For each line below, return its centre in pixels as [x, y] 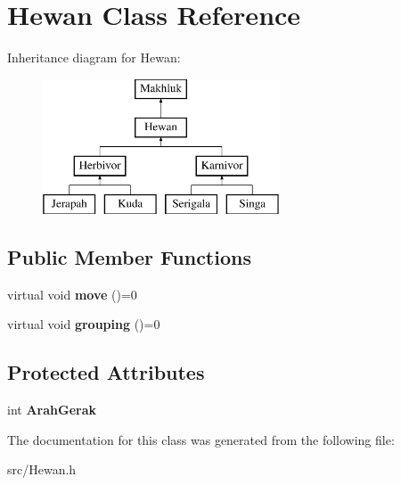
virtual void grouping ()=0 [84, 324]
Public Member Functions [129, 256]
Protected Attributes [106, 372]
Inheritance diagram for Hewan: [94, 58]
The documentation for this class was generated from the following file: [201, 439]
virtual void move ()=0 [72, 294]
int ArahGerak [52, 410]
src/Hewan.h [42, 469]
